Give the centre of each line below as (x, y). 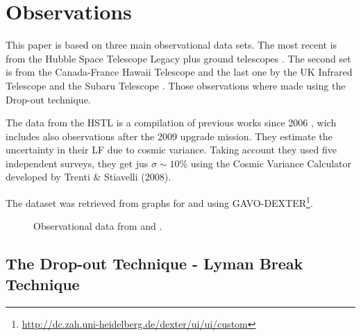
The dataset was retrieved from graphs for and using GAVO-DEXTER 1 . (159, 202)
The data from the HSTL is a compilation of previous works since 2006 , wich (171, 123)
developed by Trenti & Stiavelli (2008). (89, 177)
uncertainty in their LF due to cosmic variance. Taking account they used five (171, 150)
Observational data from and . (98, 226)
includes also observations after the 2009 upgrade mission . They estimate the (169, 136)
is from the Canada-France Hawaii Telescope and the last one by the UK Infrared (179, 72)
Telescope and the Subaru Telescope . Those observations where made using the (176, 85)
